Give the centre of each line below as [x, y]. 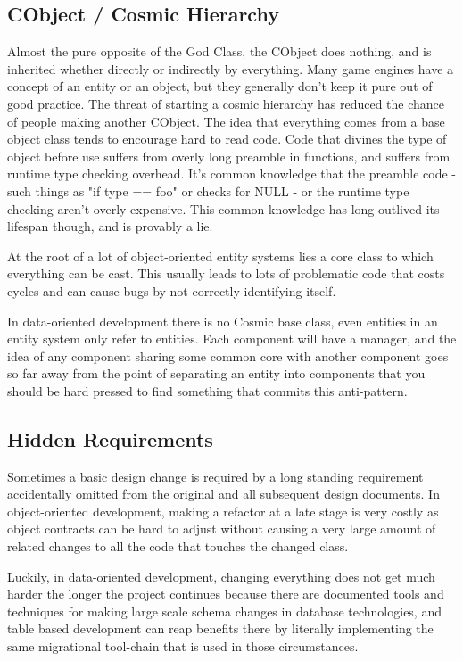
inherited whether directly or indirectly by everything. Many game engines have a [231, 68]
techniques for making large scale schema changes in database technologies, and [224, 611]
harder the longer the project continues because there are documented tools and [226, 594]
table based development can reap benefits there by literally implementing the [220, 628]
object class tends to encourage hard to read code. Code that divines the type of [227, 139]
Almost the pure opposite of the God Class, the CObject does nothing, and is [219, 51]
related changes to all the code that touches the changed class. [178, 546]
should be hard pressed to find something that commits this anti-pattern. [207, 390]
